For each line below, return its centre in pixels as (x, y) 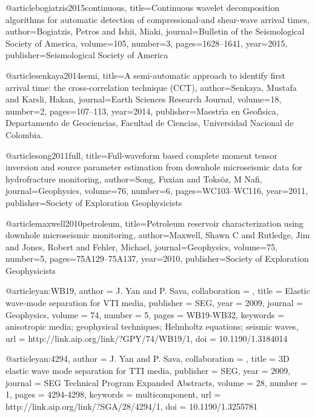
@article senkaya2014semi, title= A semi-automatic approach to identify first (146, 75)
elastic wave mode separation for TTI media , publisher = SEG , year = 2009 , (148, 371)
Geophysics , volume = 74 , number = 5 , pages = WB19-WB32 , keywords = (145, 314)
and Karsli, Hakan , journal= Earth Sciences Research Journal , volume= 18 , (144, 99)
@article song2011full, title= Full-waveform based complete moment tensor (141, 155)
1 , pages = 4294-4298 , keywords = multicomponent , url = (113, 394)
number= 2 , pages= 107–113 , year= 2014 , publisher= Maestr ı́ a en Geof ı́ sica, (142, 111)
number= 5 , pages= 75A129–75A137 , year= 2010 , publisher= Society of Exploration (157, 259)
